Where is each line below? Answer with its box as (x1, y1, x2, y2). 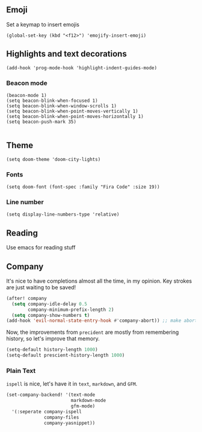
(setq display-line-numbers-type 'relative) (6, 211, 120, 218)
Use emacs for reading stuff (6, 244, 76, 251)
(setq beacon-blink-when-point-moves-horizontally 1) (6, 113, 144, 119)
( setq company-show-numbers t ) (11, 312, 90, 318)
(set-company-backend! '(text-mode (6, 392, 96, 398)
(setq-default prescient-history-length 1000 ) (6, 352, 125, 358)
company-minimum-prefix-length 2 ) (28, 307, 114, 313)
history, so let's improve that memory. (6, 335, 100, 342)
